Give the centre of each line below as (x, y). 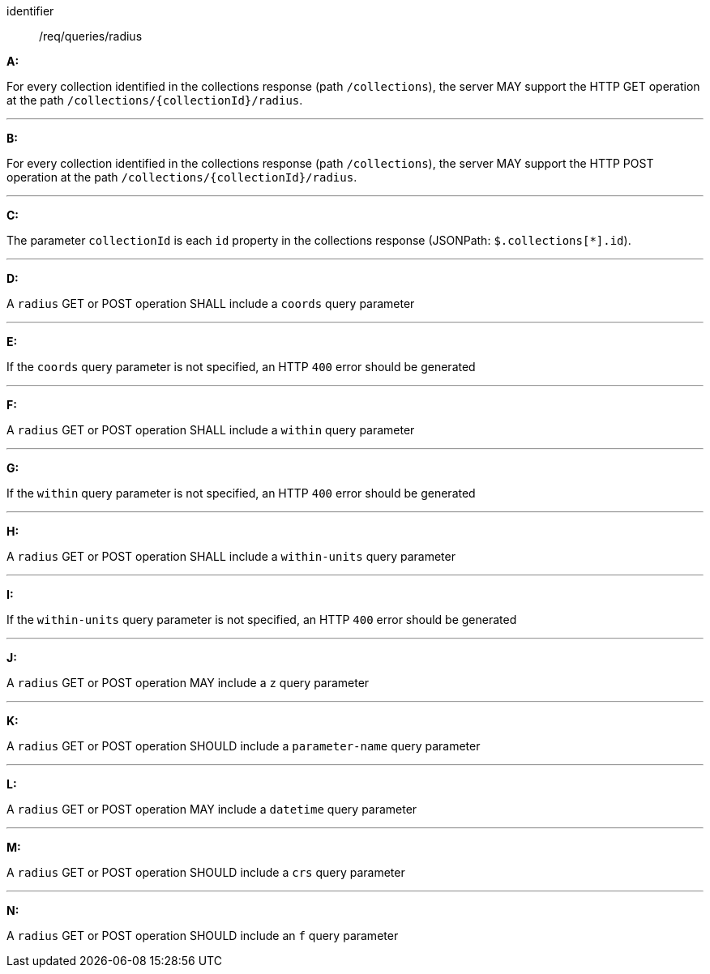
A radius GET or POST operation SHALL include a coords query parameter (211, 303)
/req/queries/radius (91, 36)
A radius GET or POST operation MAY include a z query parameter (188, 683)
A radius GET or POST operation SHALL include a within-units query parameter (231, 556)
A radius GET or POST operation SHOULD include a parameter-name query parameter (244, 746)
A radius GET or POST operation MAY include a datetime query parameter (212, 809)
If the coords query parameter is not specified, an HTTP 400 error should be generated (241, 367)
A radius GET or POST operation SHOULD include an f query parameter (203, 936)
